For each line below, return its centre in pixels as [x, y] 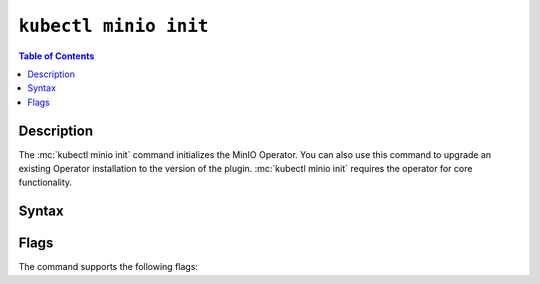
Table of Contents [56, 56]
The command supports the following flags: [108, 267]
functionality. [45, 182]
